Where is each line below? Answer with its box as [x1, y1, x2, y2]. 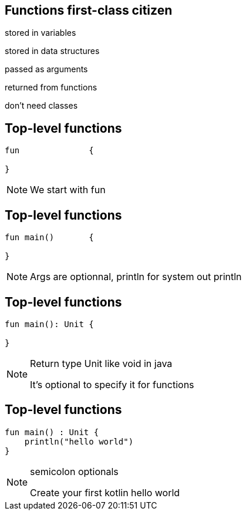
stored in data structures [5, 46, 100, 56]
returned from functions [5, 82, 97, 93]
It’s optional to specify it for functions [30, 378, 194, 391]
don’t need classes [5, 100, 78, 111]
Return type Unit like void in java [30, 357, 173, 369]
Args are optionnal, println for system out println [30, 271, 242, 283]
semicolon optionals [30, 465, 119, 477]
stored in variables [5, 28, 76, 38]
